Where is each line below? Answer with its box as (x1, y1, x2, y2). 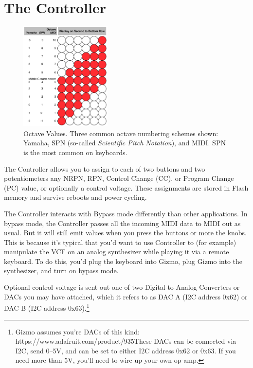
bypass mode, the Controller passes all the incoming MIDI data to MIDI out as (4, 218, 241, 228)
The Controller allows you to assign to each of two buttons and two (4, 163, 205, 174)
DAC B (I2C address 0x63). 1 (4, 301, 90, 313)
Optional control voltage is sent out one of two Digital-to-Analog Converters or (4, 282, 240, 292)
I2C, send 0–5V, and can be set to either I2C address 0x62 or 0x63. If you (15, 345, 236, 355)
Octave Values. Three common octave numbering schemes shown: (23, 128, 218, 138)
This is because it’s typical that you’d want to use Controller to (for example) (4, 237, 236, 247)
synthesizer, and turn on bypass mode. (4, 265, 119, 276)
